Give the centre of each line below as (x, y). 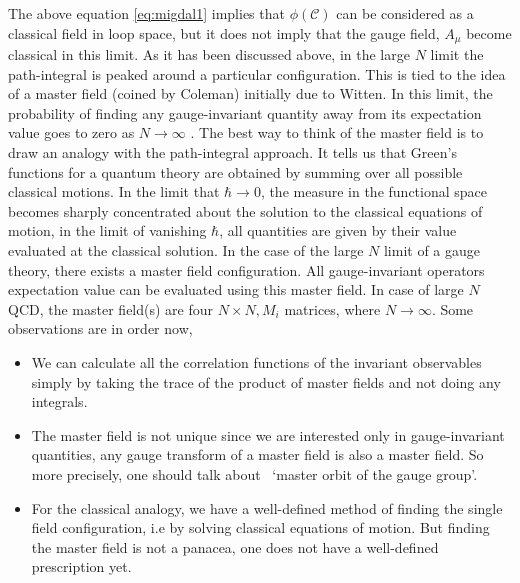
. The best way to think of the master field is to (337, 132)
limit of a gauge (431, 249)
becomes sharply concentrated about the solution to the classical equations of (245, 210)
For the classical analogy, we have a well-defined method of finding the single (267, 507)
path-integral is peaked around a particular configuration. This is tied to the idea (257, 73)
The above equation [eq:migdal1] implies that (146, 13)
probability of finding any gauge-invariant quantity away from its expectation (245, 112)
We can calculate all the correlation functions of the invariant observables (256, 361)
